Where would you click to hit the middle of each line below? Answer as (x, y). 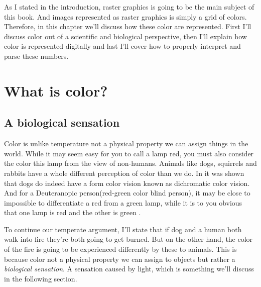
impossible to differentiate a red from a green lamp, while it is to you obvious (123, 202)
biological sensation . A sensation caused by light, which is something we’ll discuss (129, 269)
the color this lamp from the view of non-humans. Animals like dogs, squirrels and (130, 163)
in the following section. (41, 278)
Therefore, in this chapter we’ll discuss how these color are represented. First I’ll (128, 26)
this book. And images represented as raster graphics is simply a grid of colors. (125, 16)
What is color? (56, 90)
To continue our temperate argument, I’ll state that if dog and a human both (123, 229)
